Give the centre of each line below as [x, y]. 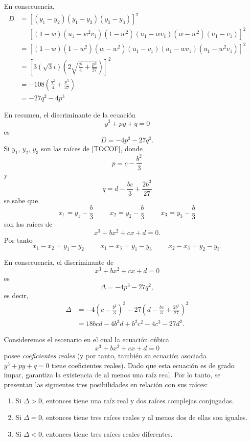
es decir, [16, 295]
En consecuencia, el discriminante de [59, 262]
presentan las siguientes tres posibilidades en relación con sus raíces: [106, 384]
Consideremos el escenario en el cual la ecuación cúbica [87, 339]
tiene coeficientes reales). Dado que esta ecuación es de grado [143, 365]
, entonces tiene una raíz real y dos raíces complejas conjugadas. [138, 401]
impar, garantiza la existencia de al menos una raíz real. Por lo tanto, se [112, 375]
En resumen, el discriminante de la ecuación [70, 114]
